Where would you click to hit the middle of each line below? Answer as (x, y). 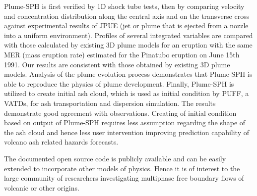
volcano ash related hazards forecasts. (61, 142)
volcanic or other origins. (42, 187)
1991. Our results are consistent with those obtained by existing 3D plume (117, 64)
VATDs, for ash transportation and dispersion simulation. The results (110, 103)
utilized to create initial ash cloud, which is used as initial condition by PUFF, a (127, 93)
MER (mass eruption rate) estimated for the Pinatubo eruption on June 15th (122, 54)
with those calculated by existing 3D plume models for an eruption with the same (128, 45)
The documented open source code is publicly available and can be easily (115, 158)
